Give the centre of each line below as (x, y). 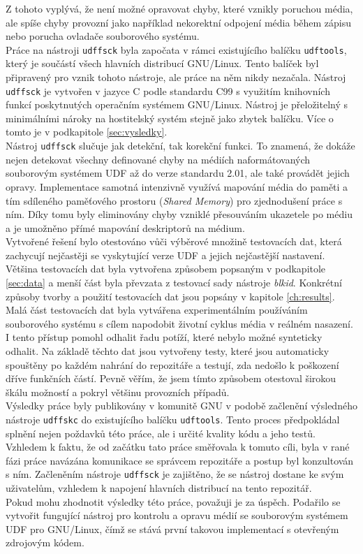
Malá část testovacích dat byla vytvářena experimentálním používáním (157, 310)
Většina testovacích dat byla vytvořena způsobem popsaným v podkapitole (166, 269)
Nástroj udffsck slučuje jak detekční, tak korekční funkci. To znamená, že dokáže (180, 146)
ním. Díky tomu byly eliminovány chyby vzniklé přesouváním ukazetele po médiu (179, 214)
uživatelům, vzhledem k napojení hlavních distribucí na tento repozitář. (159, 488)
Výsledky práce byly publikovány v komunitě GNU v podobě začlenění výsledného (181, 406)
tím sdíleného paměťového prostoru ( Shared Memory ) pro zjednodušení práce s (174, 200)
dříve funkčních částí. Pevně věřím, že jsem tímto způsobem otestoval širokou (171, 378)
